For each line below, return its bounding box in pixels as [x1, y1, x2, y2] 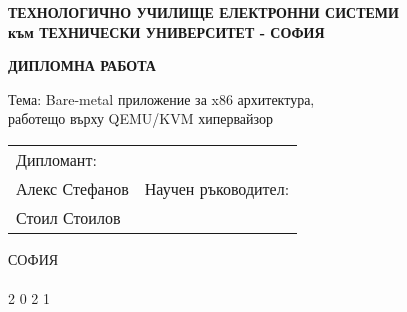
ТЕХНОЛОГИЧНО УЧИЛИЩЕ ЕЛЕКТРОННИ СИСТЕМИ [8, 2, 399, 22]
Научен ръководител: [144, 176, 290, 200]
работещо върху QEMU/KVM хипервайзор [8, 108, 273, 129]
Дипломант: [16, 147, 97, 171]
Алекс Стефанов [16, 176, 129, 200]
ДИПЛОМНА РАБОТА [8, 55, 156, 76]
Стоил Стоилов [16, 205, 121, 229]
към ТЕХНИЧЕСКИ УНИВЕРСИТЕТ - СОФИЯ [8, 21, 325, 42]
